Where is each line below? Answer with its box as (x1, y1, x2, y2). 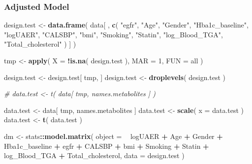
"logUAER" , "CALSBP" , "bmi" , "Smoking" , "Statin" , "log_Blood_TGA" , (4, 29, 223, 39)
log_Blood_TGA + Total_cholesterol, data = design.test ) (4, 150, 185, 161)
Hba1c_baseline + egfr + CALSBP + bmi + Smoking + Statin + (4, 140, 209, 151)
